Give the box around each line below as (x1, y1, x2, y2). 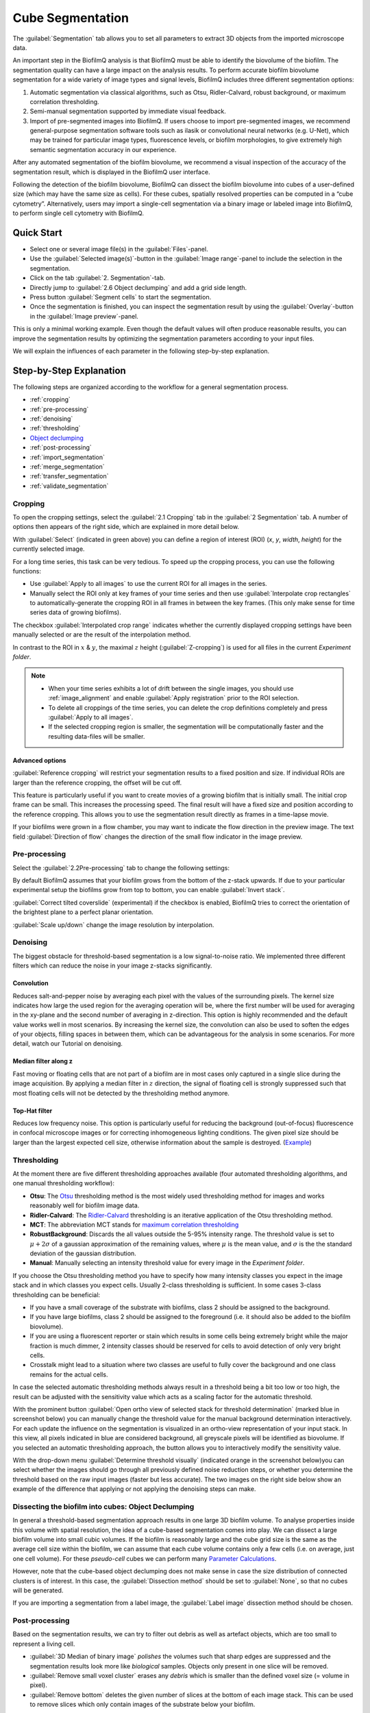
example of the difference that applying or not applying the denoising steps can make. (12, 1485, 256, 1493)
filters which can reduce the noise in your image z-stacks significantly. (12, 961, 212, 970)
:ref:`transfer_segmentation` (29, 472, 109, 480)
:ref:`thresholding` (29, 424, 81, 432)
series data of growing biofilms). (29, 608, 121, 617)
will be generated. (12, 1586, 64, 1594)
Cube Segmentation (12, 10, 129, 25)
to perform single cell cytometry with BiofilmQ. (12, 209, 144, 217)
